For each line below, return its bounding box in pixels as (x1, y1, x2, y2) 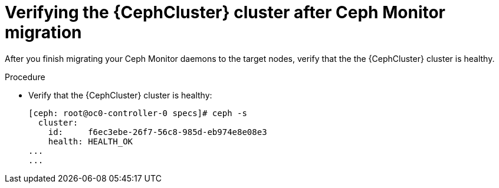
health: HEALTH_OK (48, 136, 133, 146)
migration (5, 22, 82, 42)
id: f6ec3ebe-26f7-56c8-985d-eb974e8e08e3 (48, 127, 267, 137)
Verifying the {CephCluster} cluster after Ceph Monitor (5, 2, 446, 22)
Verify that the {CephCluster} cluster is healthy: (28, 90, 212, 100)
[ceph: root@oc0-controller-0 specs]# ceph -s (28, 108, 247, 118)
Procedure (5, 71, 45, 82)
